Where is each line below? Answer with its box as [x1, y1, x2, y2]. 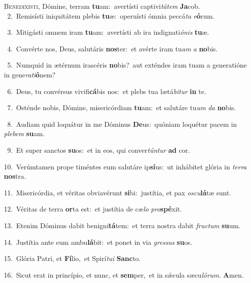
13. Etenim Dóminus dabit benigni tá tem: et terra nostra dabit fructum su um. [4, 220, 241, 230]
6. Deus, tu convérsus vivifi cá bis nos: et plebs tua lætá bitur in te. [7, 86, 206, 96]
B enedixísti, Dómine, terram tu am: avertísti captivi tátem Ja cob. [4, 1, 200, 11]
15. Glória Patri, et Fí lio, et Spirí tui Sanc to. [4, 253, 141, 263]
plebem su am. [4, 128, 45, 139]
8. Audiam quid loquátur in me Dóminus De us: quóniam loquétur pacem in [7, 118, 237, 129]
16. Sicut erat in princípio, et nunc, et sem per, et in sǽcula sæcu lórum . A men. [4, 269, 244, 280]
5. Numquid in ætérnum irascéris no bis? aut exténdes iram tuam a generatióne [7, 60, 247, 70]
